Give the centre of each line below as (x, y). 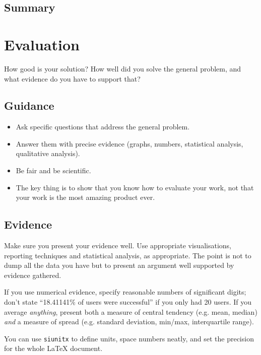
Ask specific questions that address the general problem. (103, 127)
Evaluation (42, 44)
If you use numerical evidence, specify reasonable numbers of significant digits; (125, 292)
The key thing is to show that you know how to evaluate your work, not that (135, 187)
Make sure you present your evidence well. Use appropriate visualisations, (118, 245)
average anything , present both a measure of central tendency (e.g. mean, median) (131, 311)
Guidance (29, 105)
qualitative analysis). (48, 153)
